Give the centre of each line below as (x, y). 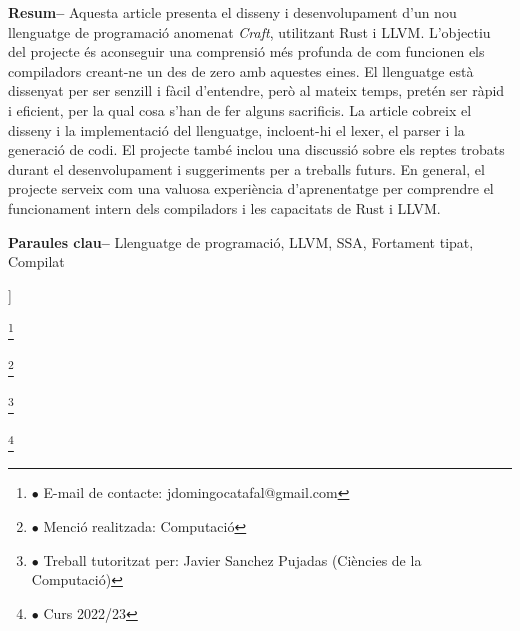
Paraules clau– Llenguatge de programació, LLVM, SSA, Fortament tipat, (241, 241)
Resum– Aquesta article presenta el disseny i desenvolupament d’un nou (232, 12)
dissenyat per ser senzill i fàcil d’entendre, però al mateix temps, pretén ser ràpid (256, 90)
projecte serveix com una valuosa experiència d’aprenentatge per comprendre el (251, 188)
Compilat (36, 261)
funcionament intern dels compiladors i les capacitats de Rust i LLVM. (224, 207)
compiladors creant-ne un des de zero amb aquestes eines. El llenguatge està (241, 70)
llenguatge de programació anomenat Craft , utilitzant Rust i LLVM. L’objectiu (249, 31)
